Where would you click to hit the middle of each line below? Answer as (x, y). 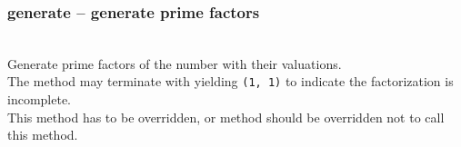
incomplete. (39, 99)
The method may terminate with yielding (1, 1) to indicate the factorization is (230, 81)
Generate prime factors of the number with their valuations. (175, 63)
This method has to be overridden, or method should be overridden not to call (226, 117)
